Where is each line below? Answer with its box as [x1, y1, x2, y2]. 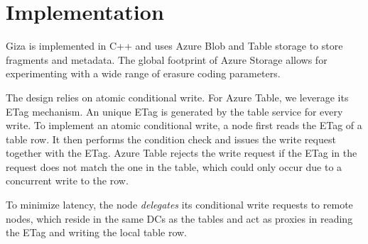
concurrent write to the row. [6, 173, 129, 188]
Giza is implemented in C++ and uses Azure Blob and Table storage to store [6, 38, 343, 53]
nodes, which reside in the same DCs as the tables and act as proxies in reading [6, 211, 353, 226]
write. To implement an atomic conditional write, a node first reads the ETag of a [6, 118, 362, 133]
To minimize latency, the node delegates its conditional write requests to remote [6, 197, 353, 212]
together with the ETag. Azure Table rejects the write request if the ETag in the [6, 145, 357, 160]
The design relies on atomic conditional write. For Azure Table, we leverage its [6, 89, 349, 104]
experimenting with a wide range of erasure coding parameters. [6, 66, 281, 81]
